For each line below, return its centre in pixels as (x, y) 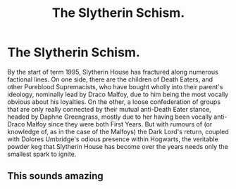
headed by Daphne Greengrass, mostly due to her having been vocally (110, 117)
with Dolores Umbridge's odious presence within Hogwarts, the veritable (113, 139)
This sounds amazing (55, 176)
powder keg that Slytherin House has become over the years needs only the (118, 146)
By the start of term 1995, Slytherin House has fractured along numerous (113, 72)
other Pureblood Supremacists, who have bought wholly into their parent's (115, 86)
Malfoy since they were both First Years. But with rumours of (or (119, 124)
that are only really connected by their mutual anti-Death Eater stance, (109, 109)
